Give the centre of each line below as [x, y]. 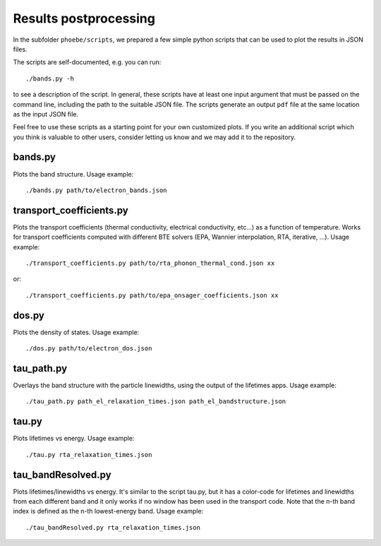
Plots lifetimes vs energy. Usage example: [74, 439]
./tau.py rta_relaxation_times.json [89, 455]
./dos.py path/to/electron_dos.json [89, 349]
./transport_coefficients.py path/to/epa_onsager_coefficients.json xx [152, 295]
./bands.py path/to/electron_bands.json [96, 190]
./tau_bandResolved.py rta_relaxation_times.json [113, 527]
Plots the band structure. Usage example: [73, 174]
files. [20, 49]
